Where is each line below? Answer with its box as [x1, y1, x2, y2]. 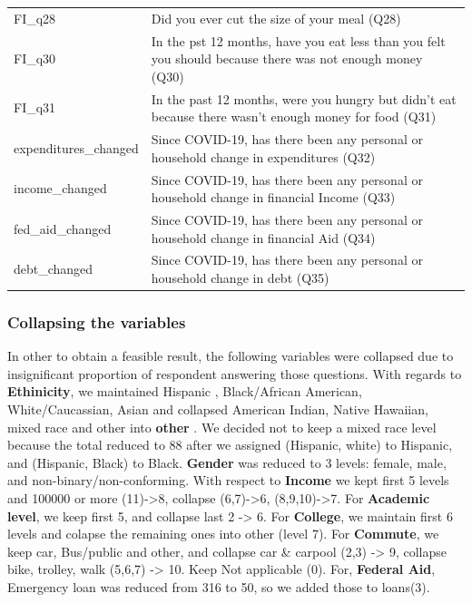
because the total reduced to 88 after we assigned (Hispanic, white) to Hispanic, [7, 435, 453, 454]
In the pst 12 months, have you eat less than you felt [151, 31, 446, 50]
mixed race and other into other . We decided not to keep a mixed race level [7, 417, 437, 436]
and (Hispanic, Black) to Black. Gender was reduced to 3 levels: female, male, [7, 452, 447, 472]
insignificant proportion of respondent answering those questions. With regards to [7, 364, 462, 383]
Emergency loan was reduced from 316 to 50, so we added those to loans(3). [7, 578, 430, 596]
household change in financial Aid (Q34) [151, 228, 376, 247]
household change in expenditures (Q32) [151, 147, 376, 166]
